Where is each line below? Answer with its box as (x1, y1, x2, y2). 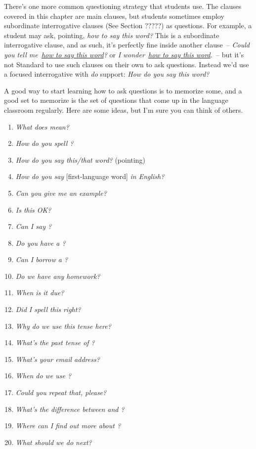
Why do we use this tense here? (15, 320, 111, 331)
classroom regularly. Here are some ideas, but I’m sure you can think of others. (4, 104, 243, 115)
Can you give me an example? (15, 187, 107, 198)
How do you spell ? (15, 138, 74, 148)
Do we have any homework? (15, 270, 100, 281)
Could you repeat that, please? (15, 387, 107, 398)
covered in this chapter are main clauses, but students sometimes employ (4, 10, 224, 21)
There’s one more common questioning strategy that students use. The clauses (4, 1, 242, 11)
